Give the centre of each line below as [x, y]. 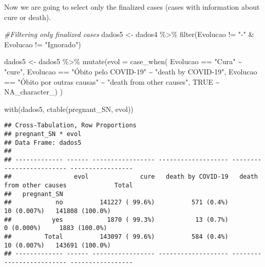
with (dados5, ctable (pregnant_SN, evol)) [69, 109]
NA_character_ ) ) [34, 92]
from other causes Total [69, 185]
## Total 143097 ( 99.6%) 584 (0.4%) [116, 236]
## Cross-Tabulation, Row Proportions [70, 126]
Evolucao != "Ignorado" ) [43, 44]
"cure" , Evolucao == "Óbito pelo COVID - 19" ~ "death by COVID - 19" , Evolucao [131, 71]
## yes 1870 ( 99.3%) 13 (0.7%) [116, 220]
